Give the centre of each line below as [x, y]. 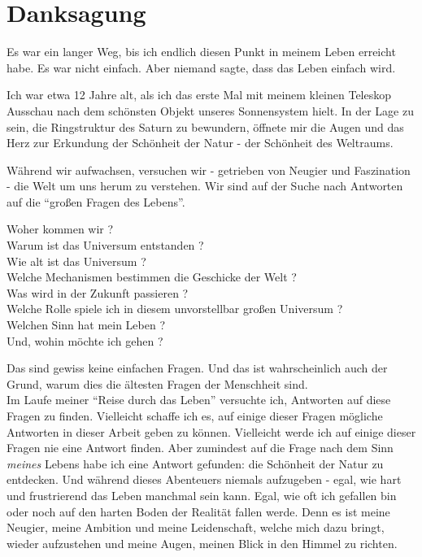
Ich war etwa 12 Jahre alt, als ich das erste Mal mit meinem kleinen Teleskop [199, 95]
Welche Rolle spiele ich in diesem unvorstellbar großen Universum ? [175, 309]
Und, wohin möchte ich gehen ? [85, 340]
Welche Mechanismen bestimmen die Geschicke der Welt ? [152, 277]
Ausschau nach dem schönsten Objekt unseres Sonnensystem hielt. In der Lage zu [210, 110]
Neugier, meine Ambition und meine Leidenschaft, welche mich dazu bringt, [196, 527]
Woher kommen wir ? [60, 229]
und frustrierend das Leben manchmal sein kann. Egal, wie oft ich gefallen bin [202, 495]
